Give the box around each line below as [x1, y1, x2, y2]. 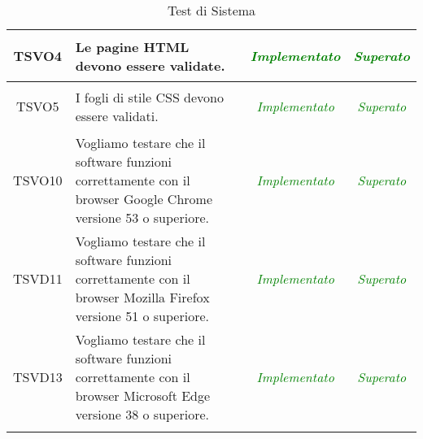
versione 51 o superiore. [75, 306, 209, 325]
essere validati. [75, 106, 159, 125]
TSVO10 [13, 171, 63, 189]
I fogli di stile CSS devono [75, 87, 225, 106]
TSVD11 [13, 269, 63, 288]
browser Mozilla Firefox [75, 288, 210, 306]
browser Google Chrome [75, 189, 213, 208]
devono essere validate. [75, 55, 225, 75]
